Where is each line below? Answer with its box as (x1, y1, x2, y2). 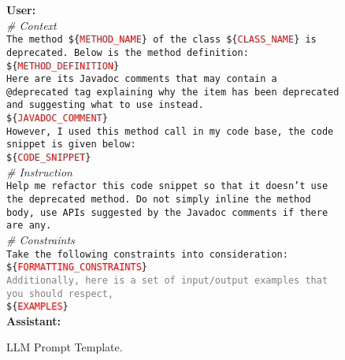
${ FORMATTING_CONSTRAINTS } (6, 262, 147, 273)
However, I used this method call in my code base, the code (6, 125, 334, 137)
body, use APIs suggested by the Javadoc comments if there (6, 206, 328, 218)
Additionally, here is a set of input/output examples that (6, 274, 328, 286)
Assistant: (6, 312, 61, 328)
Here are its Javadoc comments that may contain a (6, 73, 277, 85)
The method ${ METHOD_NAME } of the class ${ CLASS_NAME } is (6, 34, 317, 46)
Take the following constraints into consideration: (6, 248, 288, 260)
